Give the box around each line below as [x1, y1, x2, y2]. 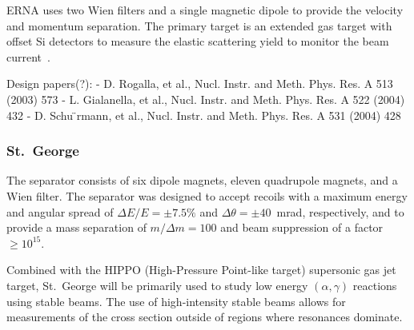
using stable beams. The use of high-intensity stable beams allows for [6, 292, 346, 309]
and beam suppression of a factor [220, 219, 384, 236]
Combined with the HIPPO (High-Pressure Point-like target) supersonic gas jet [6, 261, 396, 278]
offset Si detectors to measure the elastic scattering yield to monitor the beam [6, 33, 389, 50]
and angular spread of [6, 203, 114, 220]
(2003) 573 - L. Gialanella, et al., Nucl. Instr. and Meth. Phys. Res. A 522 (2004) [6, 90, 405, 107]
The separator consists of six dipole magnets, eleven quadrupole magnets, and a [6, 172, 398, 189]
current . [6, 48, 50, 65]
